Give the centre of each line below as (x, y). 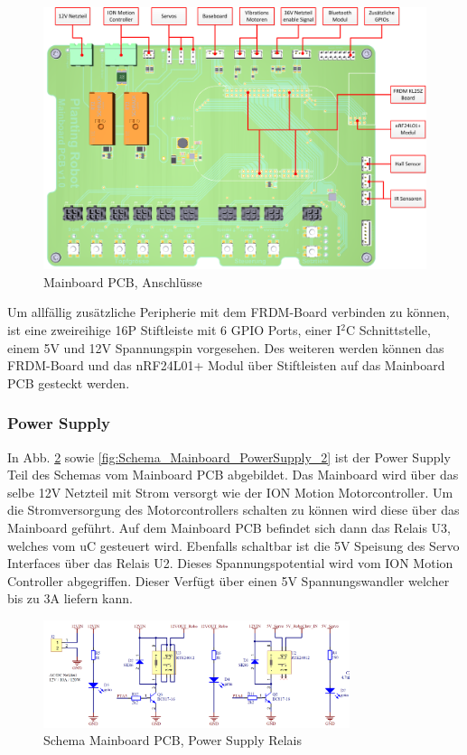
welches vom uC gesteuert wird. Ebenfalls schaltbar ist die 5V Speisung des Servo (233, 545)
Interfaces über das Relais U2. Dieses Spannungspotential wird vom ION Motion (230, 563)
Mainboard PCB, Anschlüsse (123, 281)
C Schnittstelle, (388, 330)
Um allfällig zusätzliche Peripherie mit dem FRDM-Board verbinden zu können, (229, 312)
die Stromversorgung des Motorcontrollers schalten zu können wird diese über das (233, 510)
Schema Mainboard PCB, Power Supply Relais (173, 740)
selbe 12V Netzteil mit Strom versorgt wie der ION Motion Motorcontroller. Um (230, 492)
